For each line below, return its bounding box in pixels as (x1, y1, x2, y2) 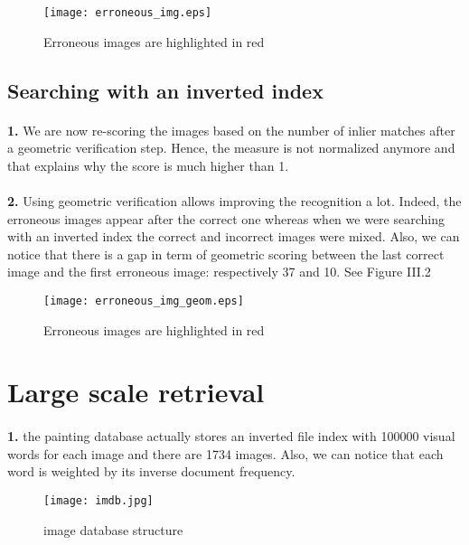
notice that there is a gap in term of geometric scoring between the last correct (7, 244, 445, 263)
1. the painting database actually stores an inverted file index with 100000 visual (7, 427, 455, 446)
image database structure (43, 520, 183, 539)
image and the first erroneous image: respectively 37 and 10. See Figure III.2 (7, 262, 431, 281)
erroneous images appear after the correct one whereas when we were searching (7, 209, 445, 228)
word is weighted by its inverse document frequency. (7, 462, 295, 481)
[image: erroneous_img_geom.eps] (43, 294, 244, 307)
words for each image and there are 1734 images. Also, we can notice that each (7, 444, 444, 463)
